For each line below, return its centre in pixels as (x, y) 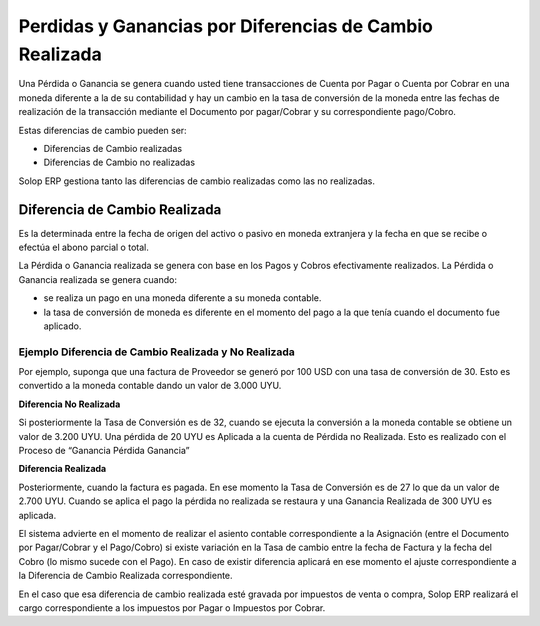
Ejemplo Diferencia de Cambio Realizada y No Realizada (156, 352)
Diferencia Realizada (62, 469)
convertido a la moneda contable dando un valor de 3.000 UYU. (150, 386)
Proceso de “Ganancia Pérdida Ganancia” (104, 451)
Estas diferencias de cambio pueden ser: (102, 130)
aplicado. (62, 326)
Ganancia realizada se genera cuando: (97, 279)
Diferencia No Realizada (69, 404)
